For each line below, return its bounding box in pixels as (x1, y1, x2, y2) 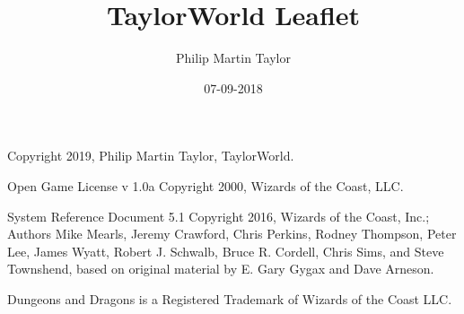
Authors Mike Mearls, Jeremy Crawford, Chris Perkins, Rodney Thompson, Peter (7, 224, 457, 243)
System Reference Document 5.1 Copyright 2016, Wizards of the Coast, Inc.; (7, 206, 430, 225)
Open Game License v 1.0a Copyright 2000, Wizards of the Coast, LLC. (7, 176, 404, 195)
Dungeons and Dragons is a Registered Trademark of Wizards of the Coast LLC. (7, 289, 452, 308)
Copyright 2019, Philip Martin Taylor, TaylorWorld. (7, 146, 294, 165)
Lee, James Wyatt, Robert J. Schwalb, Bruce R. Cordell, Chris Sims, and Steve (7, 241, 444, 260)
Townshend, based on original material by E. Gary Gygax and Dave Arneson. (7, 259, 434, 278)
